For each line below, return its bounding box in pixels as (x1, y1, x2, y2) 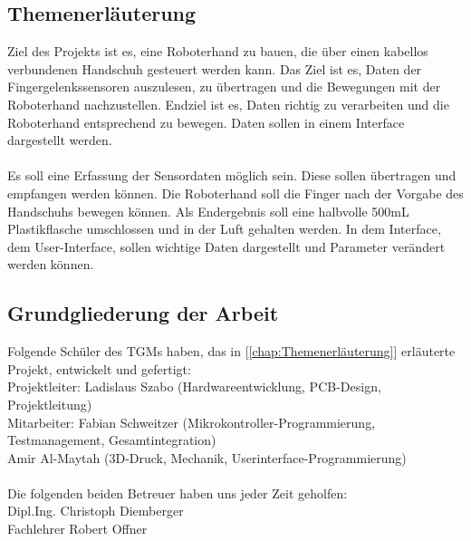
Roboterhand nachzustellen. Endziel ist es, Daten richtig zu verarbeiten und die (7, 94, 449, 113)
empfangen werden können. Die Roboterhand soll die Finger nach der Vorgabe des (7, 183, 464, 202)
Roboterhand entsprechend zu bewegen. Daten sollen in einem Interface (7, 112, 405, 131)
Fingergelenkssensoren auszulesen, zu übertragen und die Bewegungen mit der (7, 77, 441, 96)
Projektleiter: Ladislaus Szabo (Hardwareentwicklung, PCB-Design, (7, 377, 381, 396)
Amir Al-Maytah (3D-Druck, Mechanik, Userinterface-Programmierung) (7, 448, 407, 467)
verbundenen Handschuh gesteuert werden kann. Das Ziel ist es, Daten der (7, 59, 422, 78)
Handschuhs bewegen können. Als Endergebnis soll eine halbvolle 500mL (7, 201, 409, 220)
